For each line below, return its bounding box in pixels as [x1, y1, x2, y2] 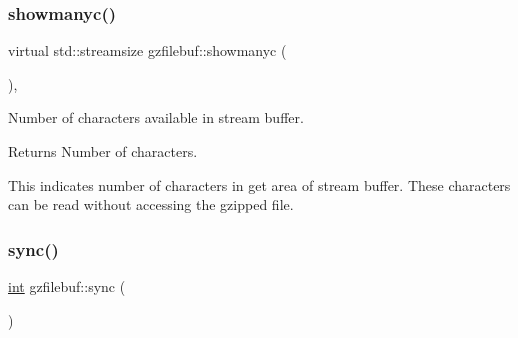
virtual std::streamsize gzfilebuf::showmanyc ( [8, 40, 287, 61]
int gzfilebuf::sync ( [8, 276, 126, 296]
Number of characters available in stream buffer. [8, 107, 304, 128]
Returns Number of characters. [8, 141, 198, 161]
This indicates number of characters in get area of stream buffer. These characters [8, 174, 511, 195]
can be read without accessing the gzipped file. [8, 194, 294, 215]
